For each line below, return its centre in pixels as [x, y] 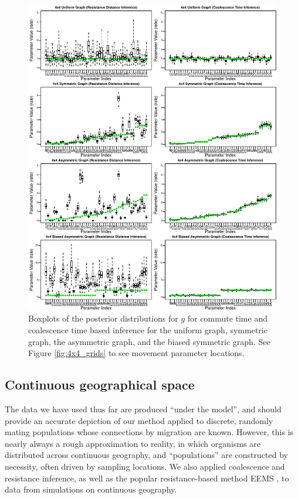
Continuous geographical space [100, 384]
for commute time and [227, 318]
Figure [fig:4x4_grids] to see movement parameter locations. [136, 353]
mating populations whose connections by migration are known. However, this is [149, 432]
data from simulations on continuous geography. [91, 489]
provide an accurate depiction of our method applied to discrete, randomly [139, 420]
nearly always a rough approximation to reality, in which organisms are [133, 443]
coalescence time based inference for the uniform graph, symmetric [148, 330]
